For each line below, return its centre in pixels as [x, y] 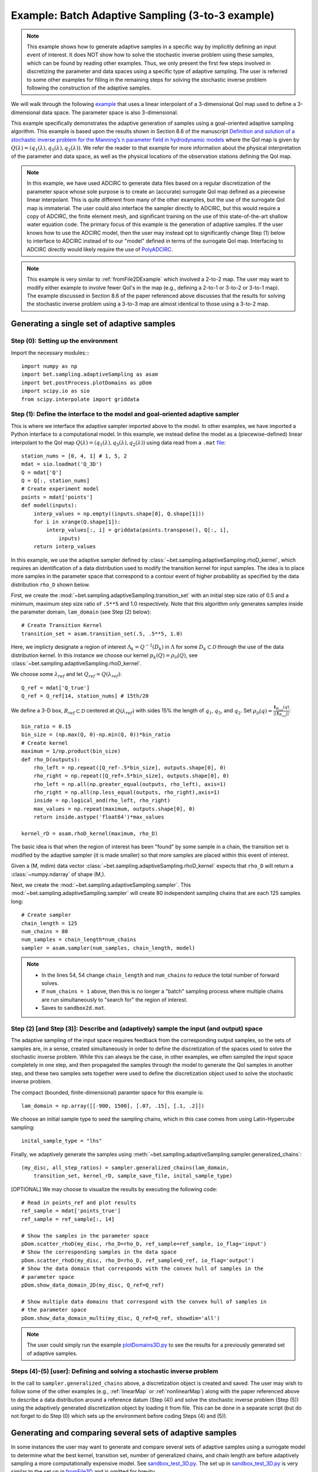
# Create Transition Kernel [62, 625]
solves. [50, 983]
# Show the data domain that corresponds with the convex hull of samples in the [143, 1269]
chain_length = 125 [49, 923]
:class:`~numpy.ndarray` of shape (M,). [58, 874]
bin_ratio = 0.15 [46, 726]
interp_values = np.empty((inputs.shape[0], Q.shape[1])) [119, 513]
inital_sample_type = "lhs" [62, 1141]
